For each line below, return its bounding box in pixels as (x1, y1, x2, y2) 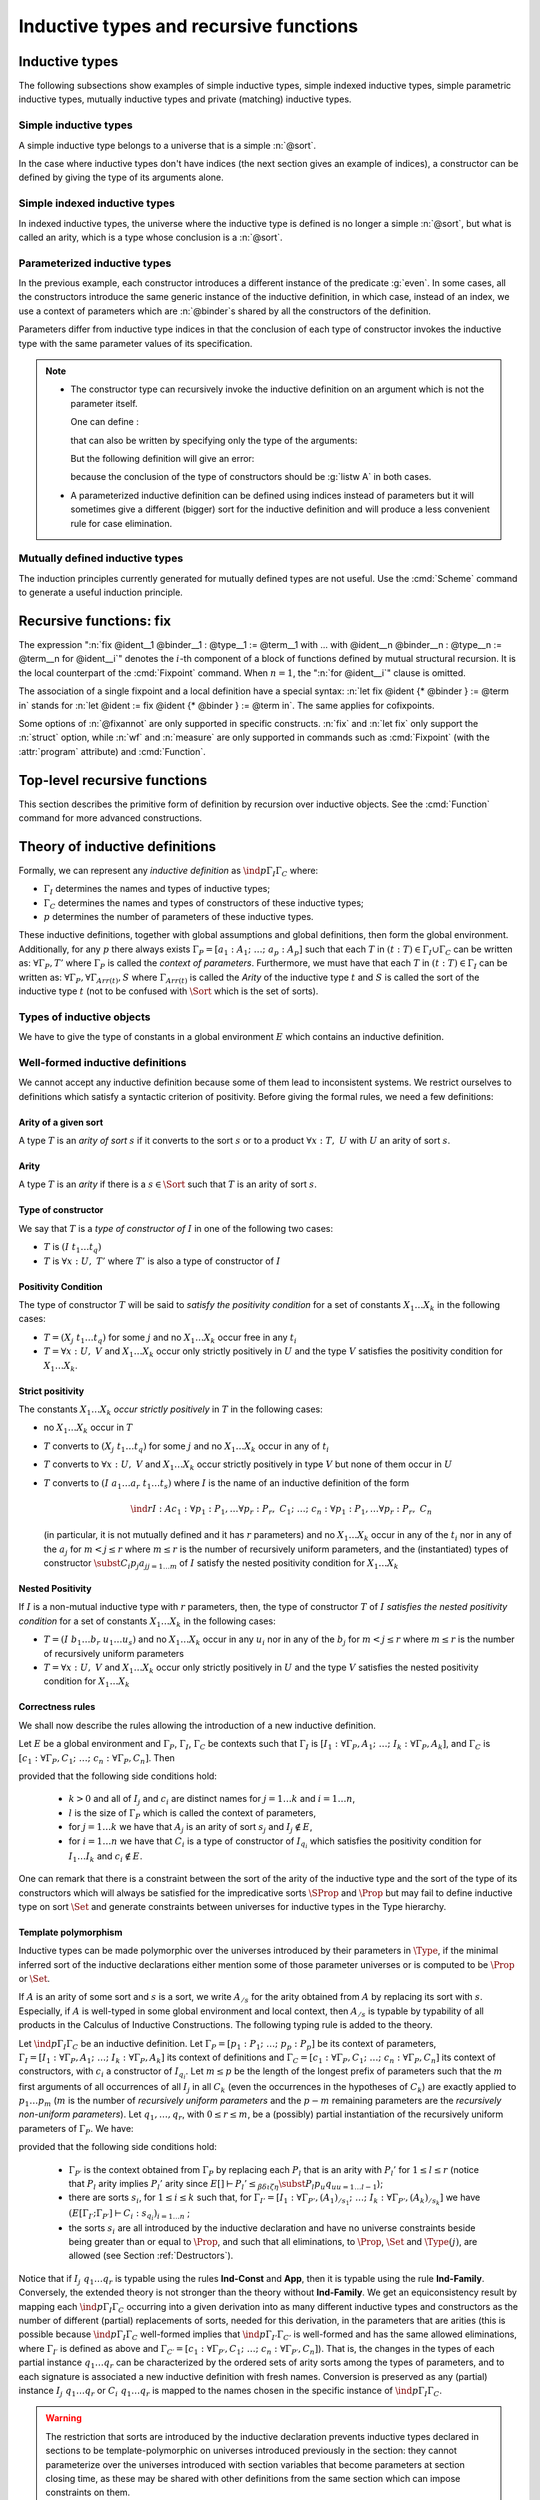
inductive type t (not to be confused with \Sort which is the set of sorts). (18, 985, 319, 997)
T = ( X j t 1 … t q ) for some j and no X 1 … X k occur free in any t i (43, 1331, 297, 1345)
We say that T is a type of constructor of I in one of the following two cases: (18, 1222, 334, 1234)
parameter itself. (70, 397, 139, 409)
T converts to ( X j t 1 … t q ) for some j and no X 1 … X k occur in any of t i (43, 1440, 330, 1454)
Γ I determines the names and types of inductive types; (43, 883, 270, 897)
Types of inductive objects (18, 1010, 151, 1024)
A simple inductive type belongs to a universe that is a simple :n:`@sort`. (18, 139, 317, 151)
